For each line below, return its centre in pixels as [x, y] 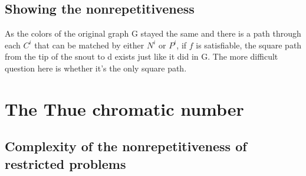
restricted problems [65, 163]
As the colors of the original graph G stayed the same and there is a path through [153, 33]
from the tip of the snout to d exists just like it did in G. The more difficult [142, 56]
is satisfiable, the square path [249, 45]
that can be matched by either [89, 45]
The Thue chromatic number [124, 108]
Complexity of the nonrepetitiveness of [126, 146]
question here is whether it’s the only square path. [96, 68]
